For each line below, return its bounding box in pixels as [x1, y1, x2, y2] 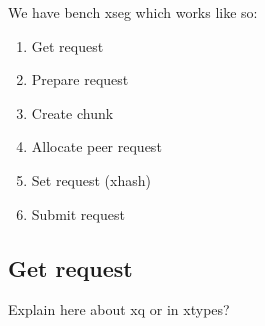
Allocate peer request [31, 136, 162, 157]
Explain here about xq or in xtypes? [8, 299, 230, 320]
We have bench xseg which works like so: [8, 2, 258, 22]
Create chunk [31, 102, 114, 123]
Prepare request [31, 69, 129, 90]
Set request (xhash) [31, 169, 151, 190]
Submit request [31, 203, 125, 224]
